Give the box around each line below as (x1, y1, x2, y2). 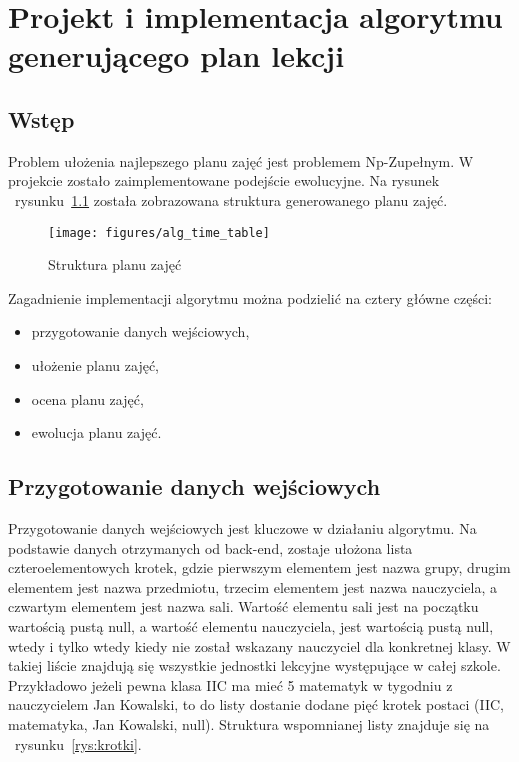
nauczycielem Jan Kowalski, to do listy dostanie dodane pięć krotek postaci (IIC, (8, 694, 504, 715)
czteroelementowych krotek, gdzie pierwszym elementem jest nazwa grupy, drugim (8, 557, 511, 578)
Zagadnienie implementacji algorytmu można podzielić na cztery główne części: (8, 287, 492, 308)
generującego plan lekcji (8, 35, 345, 76)
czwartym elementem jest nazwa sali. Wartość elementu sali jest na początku (8, 596, 479, 617)
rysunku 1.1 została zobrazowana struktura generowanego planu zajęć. (14, 189, 448, 210)
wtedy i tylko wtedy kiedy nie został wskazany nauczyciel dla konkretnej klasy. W (8, 635, 511, 656)
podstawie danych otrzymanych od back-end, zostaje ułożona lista (8, 537, 413, 558)
